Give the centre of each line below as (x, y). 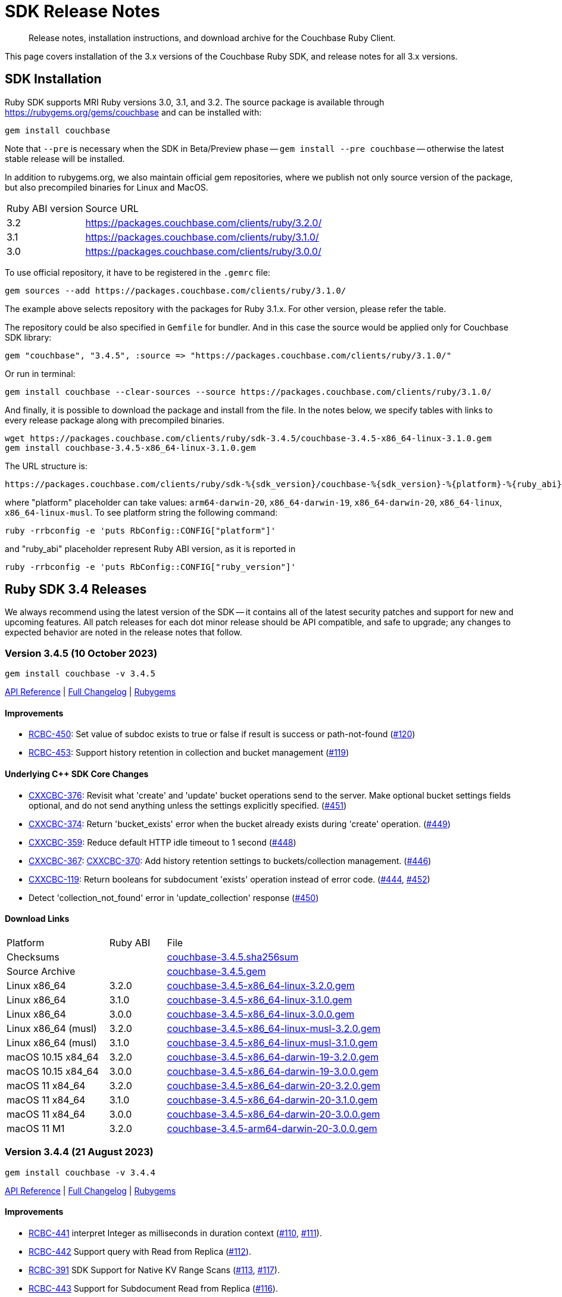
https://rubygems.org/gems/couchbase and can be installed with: (133, 112)
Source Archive (41, 971)
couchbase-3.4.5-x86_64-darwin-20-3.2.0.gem (274, 1085)
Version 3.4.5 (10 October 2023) (81, 653)
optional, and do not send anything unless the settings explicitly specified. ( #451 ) (188, 805)
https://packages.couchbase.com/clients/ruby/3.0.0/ (203, 251)
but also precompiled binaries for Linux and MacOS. (107, 187)
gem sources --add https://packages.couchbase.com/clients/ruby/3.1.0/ (176, 290)
